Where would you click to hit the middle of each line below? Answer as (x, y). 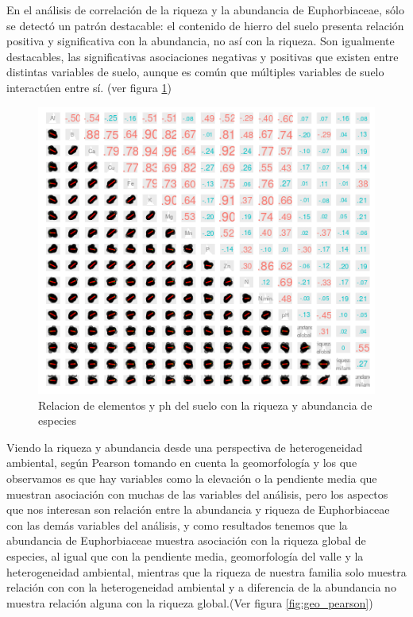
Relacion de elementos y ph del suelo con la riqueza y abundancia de (205, 405)
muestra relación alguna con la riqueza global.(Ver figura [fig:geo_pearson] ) (190, 602)
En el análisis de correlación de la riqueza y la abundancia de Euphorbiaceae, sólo (205, 10)
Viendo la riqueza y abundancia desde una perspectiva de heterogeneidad (185, 447)
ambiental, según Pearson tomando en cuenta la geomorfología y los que (182, 463)
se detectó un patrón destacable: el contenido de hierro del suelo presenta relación (205, 25)
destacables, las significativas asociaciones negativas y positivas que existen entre (203, 56)
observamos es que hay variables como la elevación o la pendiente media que (192, 478)
